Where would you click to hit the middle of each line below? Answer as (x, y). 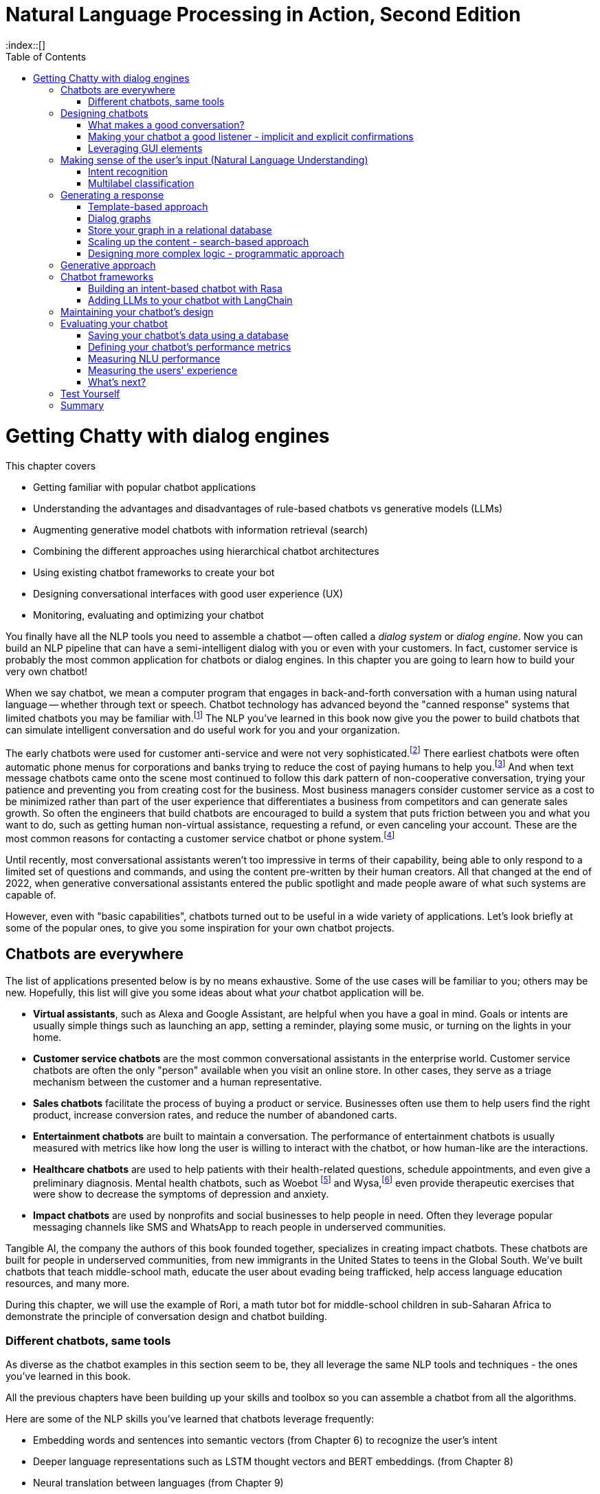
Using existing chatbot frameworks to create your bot (154, 573)
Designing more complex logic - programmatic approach (216, 253)
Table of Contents (46, 56)
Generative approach (108, 265)
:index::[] (26, 45)
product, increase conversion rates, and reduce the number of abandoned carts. (215, 1114)
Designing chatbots (104, 113)
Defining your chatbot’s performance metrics (190, 347)
